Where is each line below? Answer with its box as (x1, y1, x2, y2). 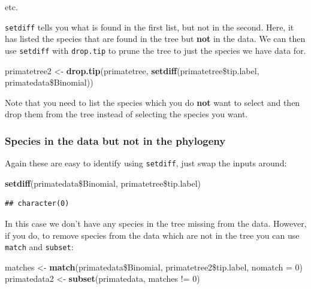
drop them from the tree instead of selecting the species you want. (5, 108, 248, 120)
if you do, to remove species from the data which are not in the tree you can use (5, 229, 300, 241)
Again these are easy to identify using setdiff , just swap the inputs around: (5, 157, 287, 169)
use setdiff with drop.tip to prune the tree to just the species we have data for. (5, 44, 306, 56)
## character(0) (5, 199, 70, 208)
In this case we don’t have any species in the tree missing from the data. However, (5, 217, 307, 229)
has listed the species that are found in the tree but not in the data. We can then (5, 32, 306, 45)
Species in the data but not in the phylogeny (5, 133, 226, 148)
